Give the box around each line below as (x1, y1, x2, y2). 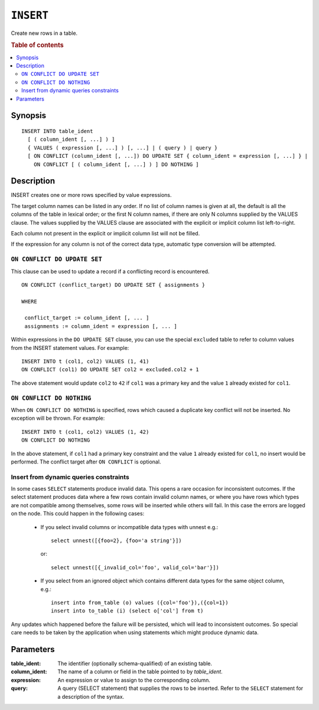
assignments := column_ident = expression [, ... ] (24, 323, 177, 329)
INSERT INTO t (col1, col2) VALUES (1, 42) (21, 429, 149, 435)
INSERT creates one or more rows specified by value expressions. (11, 192, 172, 199)
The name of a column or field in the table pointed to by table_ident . (57, 668, 223, 675)
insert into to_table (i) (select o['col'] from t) (51, 608, 204, 614)
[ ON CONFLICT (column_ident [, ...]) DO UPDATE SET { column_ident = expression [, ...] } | (27, 153, 308, 160)
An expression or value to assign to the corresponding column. (57, 676, 211, 683)
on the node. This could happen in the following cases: (11, 510, 145, 517)
